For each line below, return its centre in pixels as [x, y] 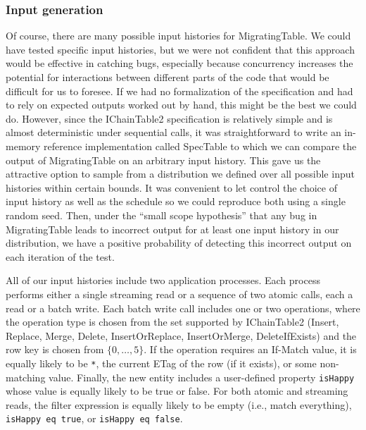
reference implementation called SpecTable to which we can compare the [200, 146]
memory [23, 146]
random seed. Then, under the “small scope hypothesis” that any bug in [162, 215]
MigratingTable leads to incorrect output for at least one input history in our [172, 229]
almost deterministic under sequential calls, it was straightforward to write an [173, 132]
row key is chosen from [55, 349]
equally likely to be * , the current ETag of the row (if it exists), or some [161, 363]
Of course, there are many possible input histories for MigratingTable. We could [178, 36]
